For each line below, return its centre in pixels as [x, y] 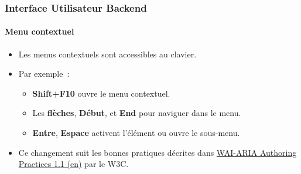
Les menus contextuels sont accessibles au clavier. [107, 54]
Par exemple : [44, 74]
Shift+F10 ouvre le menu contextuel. [101, 93]
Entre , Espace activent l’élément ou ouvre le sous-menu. [136, 133]
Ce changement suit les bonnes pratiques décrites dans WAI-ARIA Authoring [158, 152]
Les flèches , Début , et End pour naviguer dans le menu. [137, 113]
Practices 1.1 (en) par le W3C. [73, 164]
